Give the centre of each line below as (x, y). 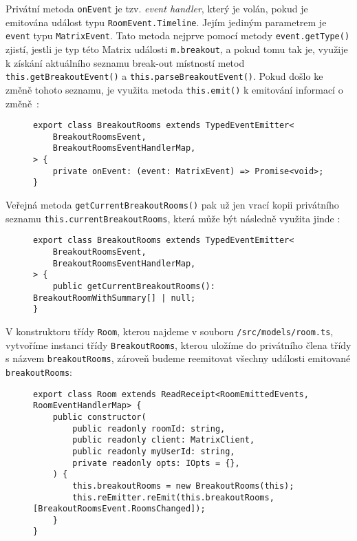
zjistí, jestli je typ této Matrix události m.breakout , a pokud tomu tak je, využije (177, 49)
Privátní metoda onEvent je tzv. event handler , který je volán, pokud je (157, 8)
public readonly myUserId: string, (154, 451)
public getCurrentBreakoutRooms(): (134, 286)
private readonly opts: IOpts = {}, (156, 463)
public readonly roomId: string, (149, 428)
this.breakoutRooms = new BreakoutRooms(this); (183, 486)
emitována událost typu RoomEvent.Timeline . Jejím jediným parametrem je (166, 22)
